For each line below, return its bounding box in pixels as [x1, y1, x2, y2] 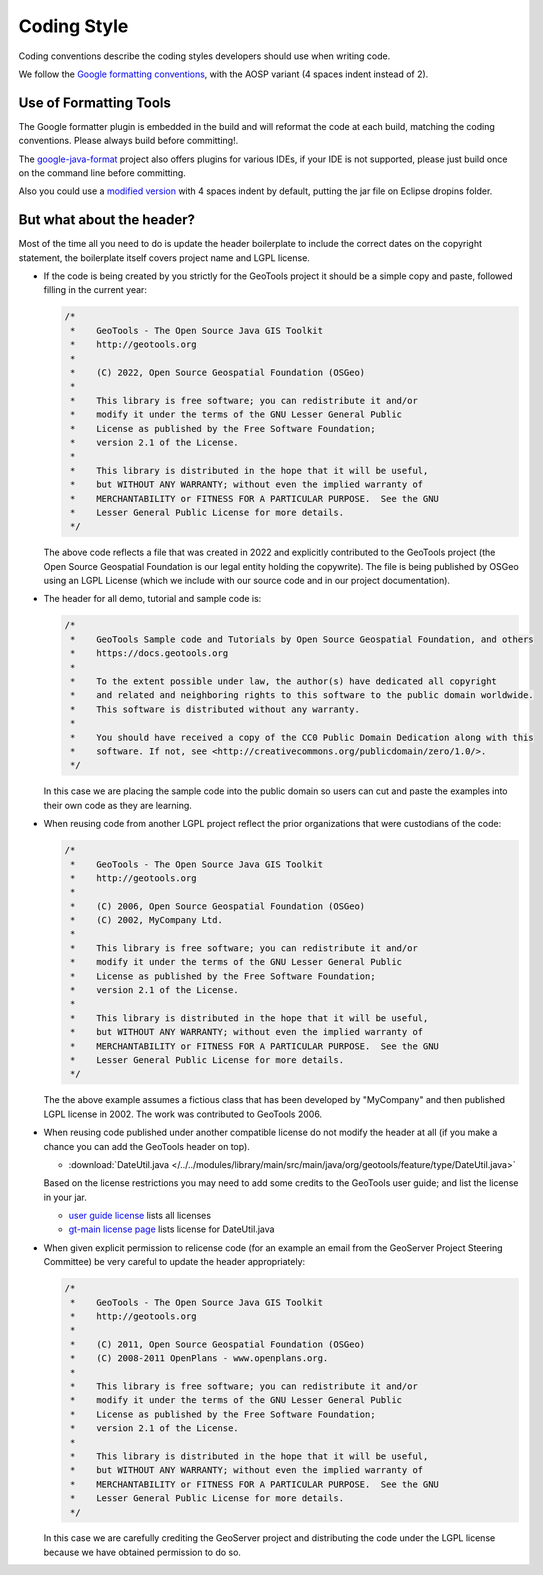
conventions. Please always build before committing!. [18, 135, 239, 147]
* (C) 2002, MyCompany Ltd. [70, 915, 224, 926]
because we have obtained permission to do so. [43, 1546, 242, 1558]
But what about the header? [18, 211, 195, 229]
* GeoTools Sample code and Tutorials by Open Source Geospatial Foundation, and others [70, 633, 534, 645]
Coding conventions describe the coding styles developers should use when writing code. [18, 50, 391, 62]
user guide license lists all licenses [68, 1210, 212, 1222]
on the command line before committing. [18, 167, 187, 179]
